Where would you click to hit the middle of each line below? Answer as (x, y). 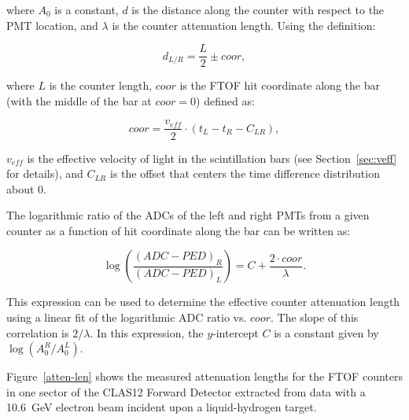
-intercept (236, 332)
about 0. (26, 188)
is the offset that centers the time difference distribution (245, 173)
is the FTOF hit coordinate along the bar (280, 85)
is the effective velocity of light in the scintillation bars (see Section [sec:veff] (212, 158)
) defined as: (225, 100)
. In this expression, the (147, 332)
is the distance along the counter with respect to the (258, 9)
